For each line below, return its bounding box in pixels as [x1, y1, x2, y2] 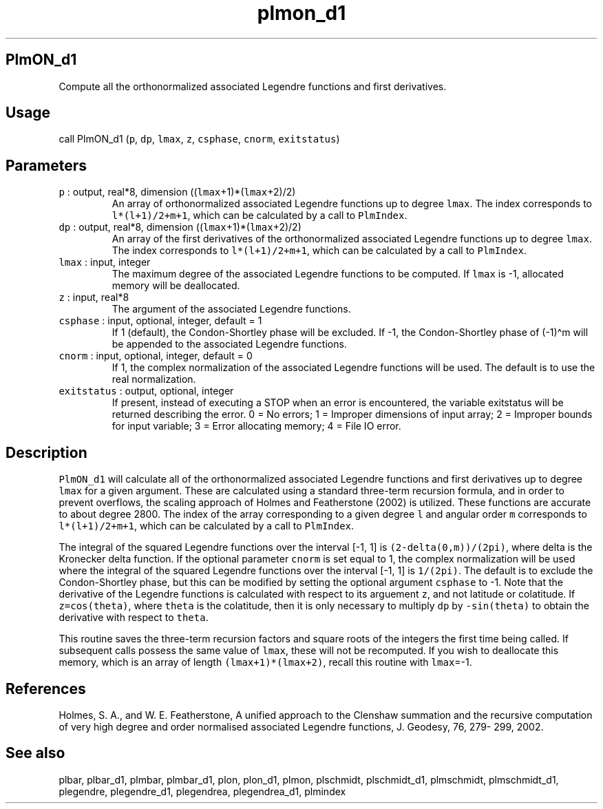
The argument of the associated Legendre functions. [112, 303, 351, 315]
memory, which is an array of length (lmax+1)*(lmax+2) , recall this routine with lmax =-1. [59, 656, 472, 669]
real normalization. [112, 373, 196, 386]
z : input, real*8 [59, 291, 129, 304]
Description [6, 443, 87, 461]
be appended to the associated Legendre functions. [112, 338, 347, 350]
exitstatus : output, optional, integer [59, 385, 234, 397]
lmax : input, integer [59, 256, 151, 269]
